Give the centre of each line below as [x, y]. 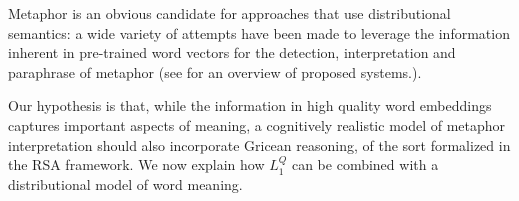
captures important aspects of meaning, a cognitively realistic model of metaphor [257, 124]
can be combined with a [365, 164]
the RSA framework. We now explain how [136, 164]
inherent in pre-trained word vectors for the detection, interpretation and [232, 52]
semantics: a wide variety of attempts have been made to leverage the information [259, 32]
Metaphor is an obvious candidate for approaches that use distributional [229, 13]
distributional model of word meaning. [125, 183]
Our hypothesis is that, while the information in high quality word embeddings [250, 105]
